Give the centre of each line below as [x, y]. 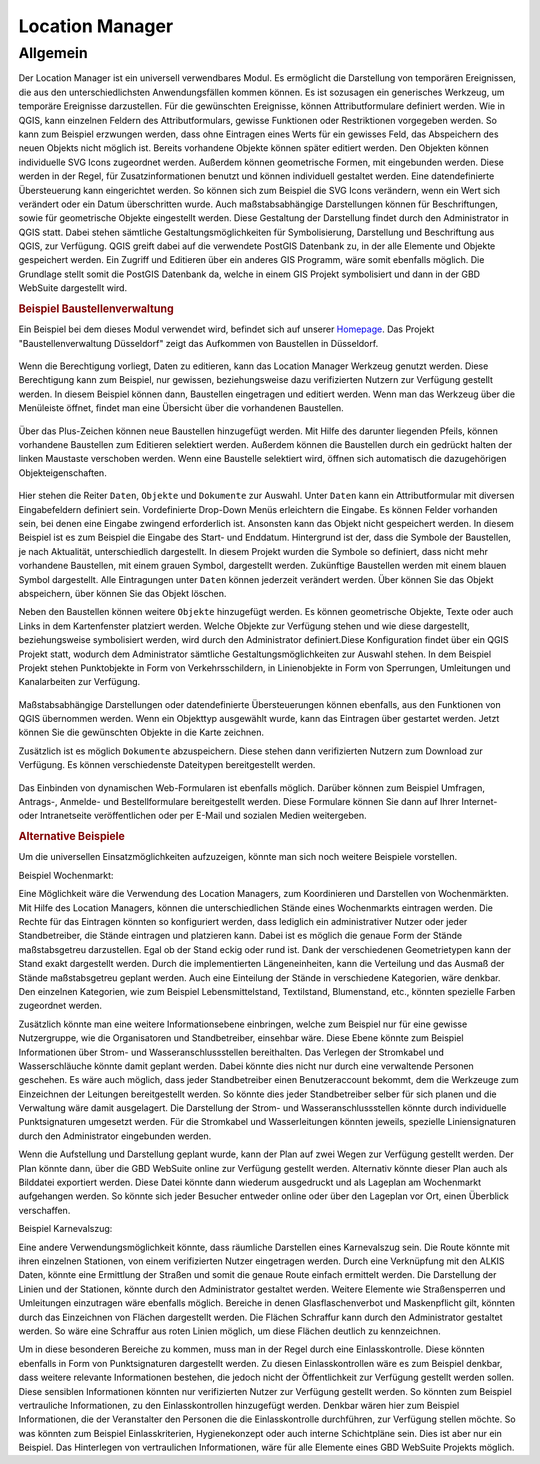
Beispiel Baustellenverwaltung [96, 309]
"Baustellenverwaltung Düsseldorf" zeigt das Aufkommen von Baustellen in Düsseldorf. [198, 343]
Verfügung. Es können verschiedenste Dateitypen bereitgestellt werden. [167, 765]
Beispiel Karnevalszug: [65, 1229]
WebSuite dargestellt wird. [73, 288]
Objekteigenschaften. [62, 472]
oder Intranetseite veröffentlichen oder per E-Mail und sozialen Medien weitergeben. [192, 816]
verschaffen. [44, 1210]
